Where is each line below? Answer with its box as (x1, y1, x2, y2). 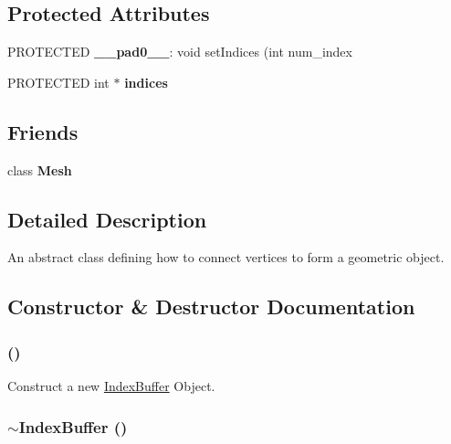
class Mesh (7, 160, 72, 179)
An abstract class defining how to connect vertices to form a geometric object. (7, 248, 445, 267)
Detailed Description (7, 205, 207, 233)
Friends (7, 117, 79, 145)
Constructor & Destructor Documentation (7, 292, 415, 321)
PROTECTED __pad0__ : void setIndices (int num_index (7, 42, 352, 61)
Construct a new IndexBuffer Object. (7, 375, 215, 395)
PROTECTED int (7, 72, 110, 91)
